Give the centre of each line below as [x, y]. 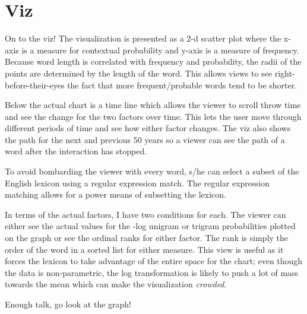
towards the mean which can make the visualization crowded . [116, 284]
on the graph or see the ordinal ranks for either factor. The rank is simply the [147, 238]
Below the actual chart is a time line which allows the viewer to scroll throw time [153, 105]
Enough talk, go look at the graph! [68, 304]
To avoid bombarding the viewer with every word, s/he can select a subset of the [152, 171]
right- [285, 73]
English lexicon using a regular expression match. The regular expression [137, 183]
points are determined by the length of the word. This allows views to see [139, 73]
